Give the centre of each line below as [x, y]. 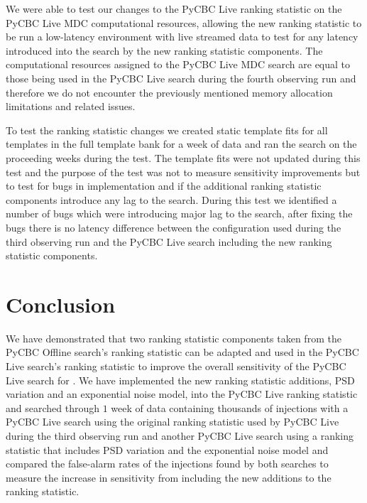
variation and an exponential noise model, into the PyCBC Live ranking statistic [182, 394]
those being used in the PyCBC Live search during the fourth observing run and [181, 78]
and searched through [53, 407]
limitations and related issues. [71, 106]
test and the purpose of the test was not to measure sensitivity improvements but [183, 172]
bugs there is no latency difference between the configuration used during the [174, 227]
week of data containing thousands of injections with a [230, 407]
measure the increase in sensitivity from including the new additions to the [169, 477]
